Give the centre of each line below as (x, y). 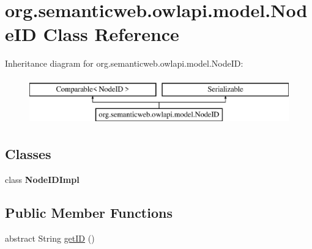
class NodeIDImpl (42, 180)
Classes (28, 154)
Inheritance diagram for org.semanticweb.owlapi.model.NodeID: (124, 63)
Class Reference (111, 34)
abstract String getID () (50, 238)
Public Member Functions (89, 213)
